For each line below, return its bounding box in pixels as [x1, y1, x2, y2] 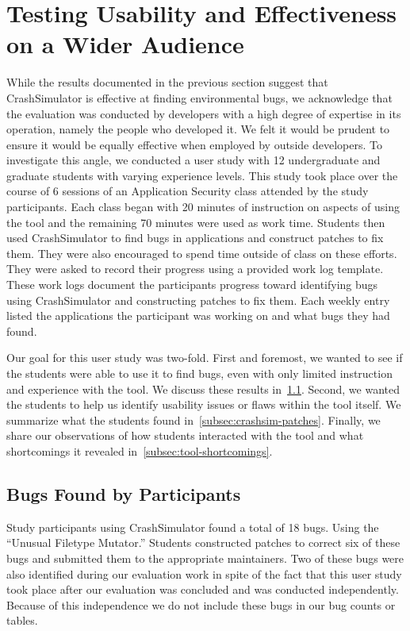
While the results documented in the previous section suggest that [6, 74, 328, 90]
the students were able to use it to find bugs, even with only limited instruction [6, 365, 393, 381]
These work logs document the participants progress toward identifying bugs [6, 276, 378, 293]
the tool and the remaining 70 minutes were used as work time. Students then [6, 214, 385, 230]
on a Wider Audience [6, 28, 244, 60]
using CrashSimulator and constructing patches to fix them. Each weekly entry [6, 291, 390, 308]
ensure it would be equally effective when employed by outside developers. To [6, 136, 382, 152]
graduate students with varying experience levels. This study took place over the [6, 167, 398, 183]
